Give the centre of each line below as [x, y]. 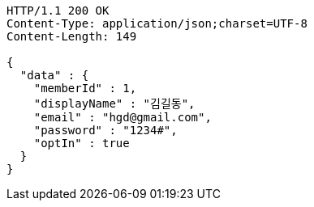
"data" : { [54, 75]
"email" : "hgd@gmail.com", [123, 117]
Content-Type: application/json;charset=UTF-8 [157, 23]
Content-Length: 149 [72, 36]
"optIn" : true [82, 143]
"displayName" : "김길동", [114, 103]
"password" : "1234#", [105, 130]
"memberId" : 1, [85, 88]
